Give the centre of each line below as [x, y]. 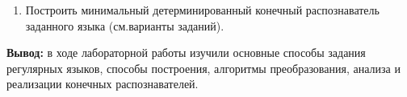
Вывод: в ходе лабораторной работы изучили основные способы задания [186, 53]
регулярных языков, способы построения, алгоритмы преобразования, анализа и [203, 68]
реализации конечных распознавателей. [103, 84]
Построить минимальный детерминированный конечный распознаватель [202, 10]
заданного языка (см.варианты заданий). [125, 25]
